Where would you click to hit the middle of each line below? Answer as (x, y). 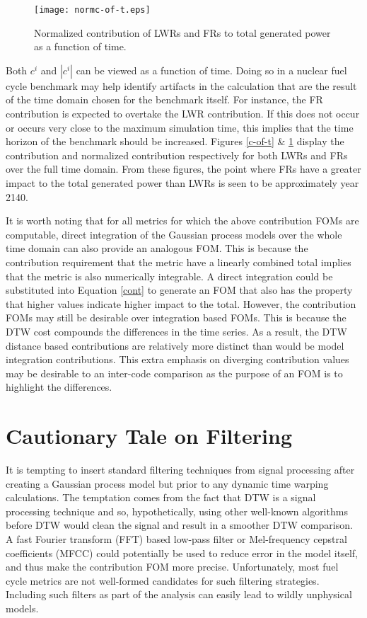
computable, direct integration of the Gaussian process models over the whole (174, 234)
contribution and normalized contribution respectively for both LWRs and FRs (177, 155)
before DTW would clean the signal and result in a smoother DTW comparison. (179, 525)
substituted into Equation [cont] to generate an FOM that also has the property (179, 290)
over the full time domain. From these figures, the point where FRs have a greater (183, 169)
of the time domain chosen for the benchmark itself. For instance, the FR (164, 99)
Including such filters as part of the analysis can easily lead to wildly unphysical (179, 594)
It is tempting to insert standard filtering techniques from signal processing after (180, 470)
